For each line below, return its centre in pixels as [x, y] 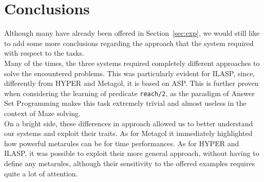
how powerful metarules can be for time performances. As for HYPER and [122, 143]
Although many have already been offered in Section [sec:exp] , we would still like [132, 33]
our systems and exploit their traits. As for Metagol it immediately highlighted [128, 133]
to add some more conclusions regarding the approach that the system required [129, 43]
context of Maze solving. [43, 113]
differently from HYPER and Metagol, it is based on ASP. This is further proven [131, 83]
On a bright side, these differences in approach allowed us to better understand [129, 123]
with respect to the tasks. [44, 53]
